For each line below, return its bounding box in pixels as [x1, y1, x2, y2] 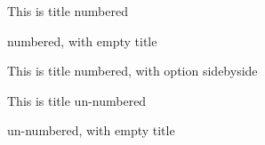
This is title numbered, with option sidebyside [7, 61, 258, 80]
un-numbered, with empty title [7, 121, 175, 140]
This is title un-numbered [7, 91, 147, 109]
